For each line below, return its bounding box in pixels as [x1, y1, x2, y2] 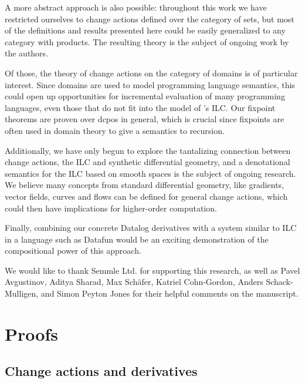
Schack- [266, 276, 293, 288]
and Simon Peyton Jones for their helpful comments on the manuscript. [40, 287, 299, 300]
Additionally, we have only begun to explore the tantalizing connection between [5, 144, 291, 156]
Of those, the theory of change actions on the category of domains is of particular [5, 66, 298, 79]
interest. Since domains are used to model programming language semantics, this [5, 78, 295, 90]
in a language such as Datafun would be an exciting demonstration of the [5, 233, 269, 245]
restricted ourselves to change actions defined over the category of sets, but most [5, 12, 294, 25]
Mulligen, [5, 287, 39, 300]
